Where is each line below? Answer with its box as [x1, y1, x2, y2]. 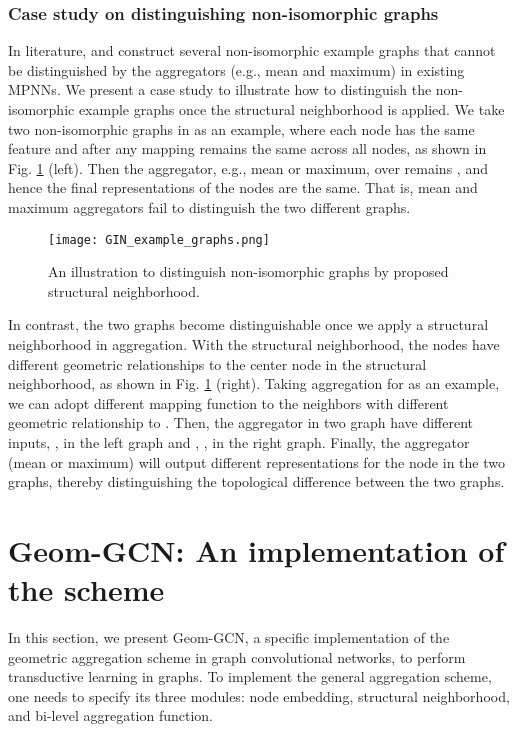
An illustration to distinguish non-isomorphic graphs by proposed [48, 261, 449, 282]
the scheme [8, 569, 165, 610]
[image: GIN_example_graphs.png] [48, 232, 270, 247]
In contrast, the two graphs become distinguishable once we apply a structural [8, 314, 489, 335]
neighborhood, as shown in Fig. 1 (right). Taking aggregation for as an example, [8, 373, 500, 394]
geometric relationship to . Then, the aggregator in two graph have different [8, 412, 474, 433]
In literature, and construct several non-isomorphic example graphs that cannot [8, 40, 496, 61]
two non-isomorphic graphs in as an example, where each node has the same [8, 118, 475, 139]
